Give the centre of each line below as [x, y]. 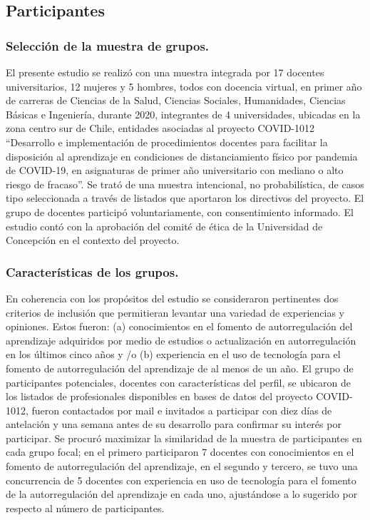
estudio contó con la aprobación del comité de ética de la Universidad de [164, 226]
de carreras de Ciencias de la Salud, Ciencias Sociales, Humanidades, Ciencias [176, 100]
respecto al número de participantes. [85, 508]
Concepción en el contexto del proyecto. [93, 240]
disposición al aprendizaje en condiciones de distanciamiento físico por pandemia [182, 156]
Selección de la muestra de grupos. [108, 45]
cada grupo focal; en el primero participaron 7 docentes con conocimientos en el [180, 452]
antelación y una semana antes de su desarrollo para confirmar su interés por [174, 424]
